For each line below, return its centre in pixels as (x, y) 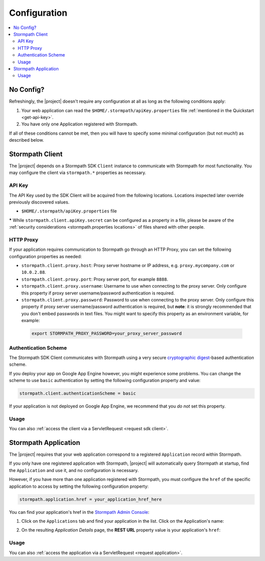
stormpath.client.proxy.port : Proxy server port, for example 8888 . (95, 279)
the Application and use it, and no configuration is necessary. (74, 470)
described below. (26, 140)
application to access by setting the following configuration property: (79, 486)
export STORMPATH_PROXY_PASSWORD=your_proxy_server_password (107, 334)
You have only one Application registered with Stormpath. (80, 124)
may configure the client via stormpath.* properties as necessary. (78, 173)
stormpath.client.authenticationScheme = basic (78, 394)
